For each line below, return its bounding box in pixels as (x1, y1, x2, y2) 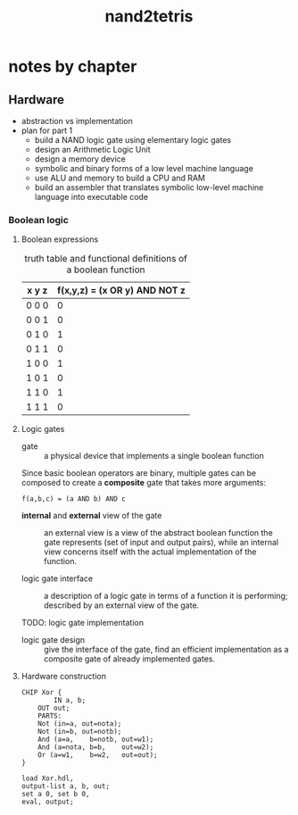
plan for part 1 (21, 125, 73, 136)
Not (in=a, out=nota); (37, 719, 122, 728)
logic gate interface (21, 573, 94, 584)
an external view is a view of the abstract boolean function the (43, 528, 273, 538)
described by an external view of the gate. (43, 600, 200, 611)
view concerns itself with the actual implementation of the (43, 546, 257, 557)
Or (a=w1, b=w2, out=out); (37, 751, 158, 760)
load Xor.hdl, (21, 774, 74, 783)
